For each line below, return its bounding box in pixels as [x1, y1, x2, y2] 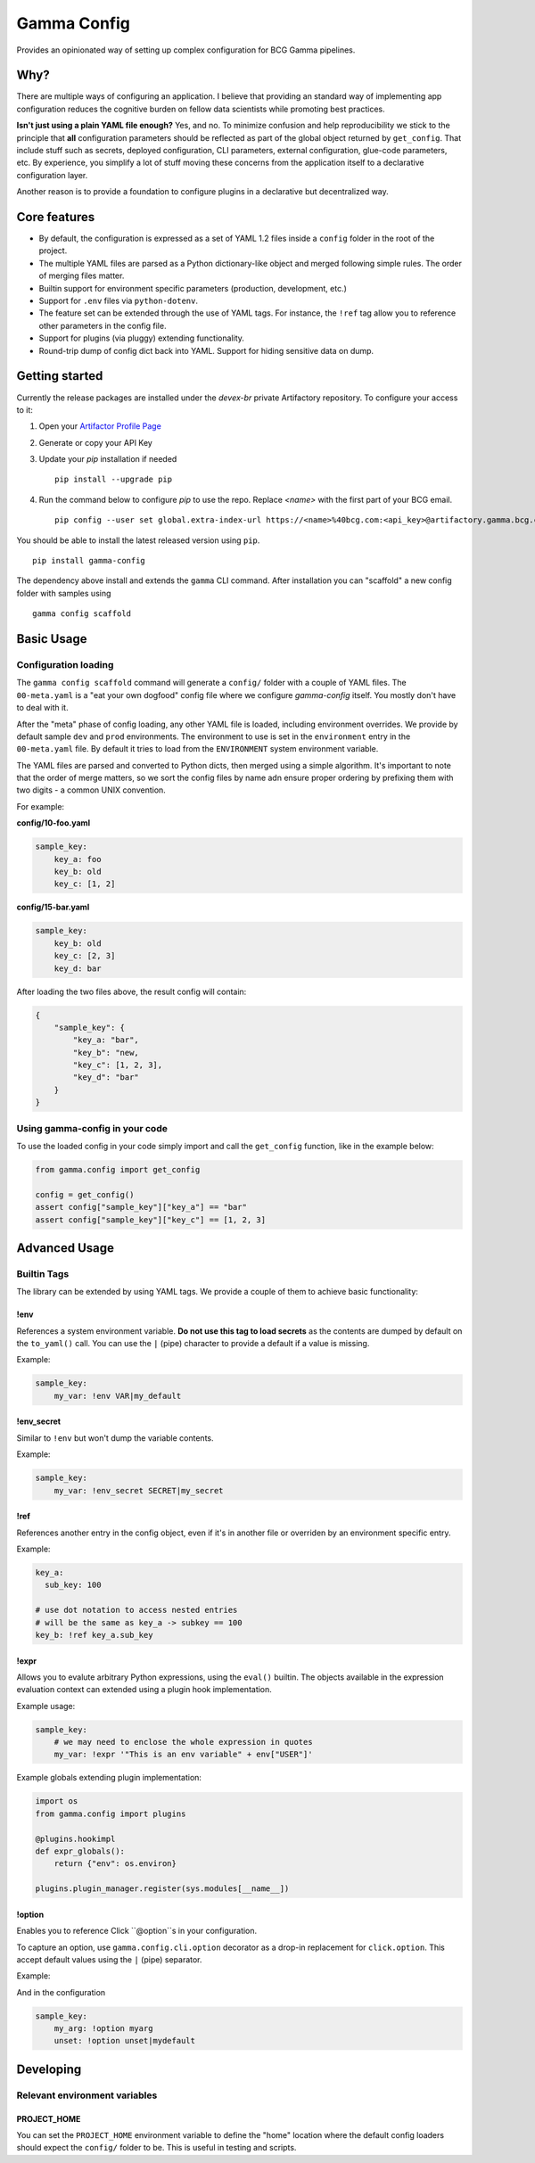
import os [35, 1797, 78, 1806]
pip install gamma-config [32, 555, 146, 566]
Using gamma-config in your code [16, 1122, 169, 1134]
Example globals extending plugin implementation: [16, 1772, 202, 1783]
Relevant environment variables [16, 2089, 158, 2101]
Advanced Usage [16, 1240, 115, 1255]
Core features [16, 210, 95, 225]
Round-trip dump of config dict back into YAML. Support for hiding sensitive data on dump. [38, 345, 374, 356]
